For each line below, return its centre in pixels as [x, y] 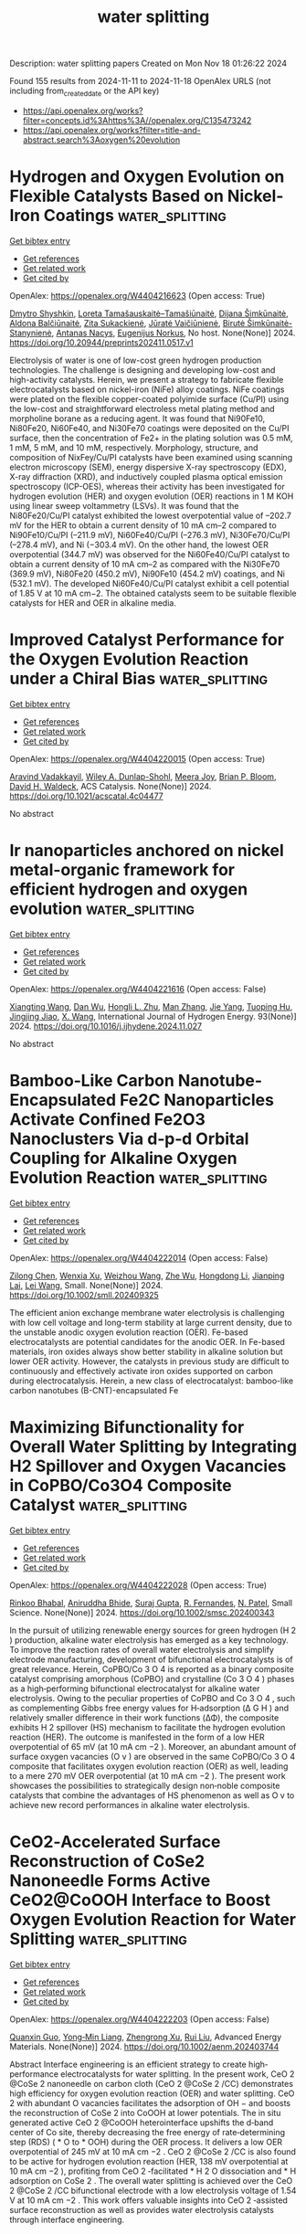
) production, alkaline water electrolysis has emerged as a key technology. [149, 1640]
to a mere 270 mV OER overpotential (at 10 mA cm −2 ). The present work [148, 1775]
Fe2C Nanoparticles [196, 1100]
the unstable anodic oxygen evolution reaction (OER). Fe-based [129, 1332]
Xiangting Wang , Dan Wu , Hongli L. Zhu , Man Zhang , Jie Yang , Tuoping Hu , [151, 1006]
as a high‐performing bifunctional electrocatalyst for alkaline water [135, 1689]
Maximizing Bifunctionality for [127, 1427]
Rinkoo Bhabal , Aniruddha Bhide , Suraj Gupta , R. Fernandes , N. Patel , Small [151, 1603]
